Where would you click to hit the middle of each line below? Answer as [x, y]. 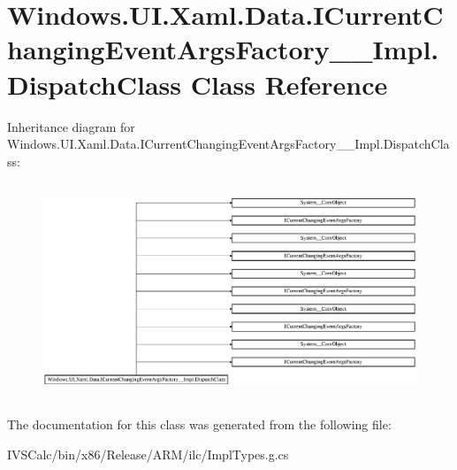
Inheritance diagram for [71, 126]
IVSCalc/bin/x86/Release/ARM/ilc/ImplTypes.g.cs [148, 455]
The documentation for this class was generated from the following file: [199, 424]
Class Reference [289, 84]
